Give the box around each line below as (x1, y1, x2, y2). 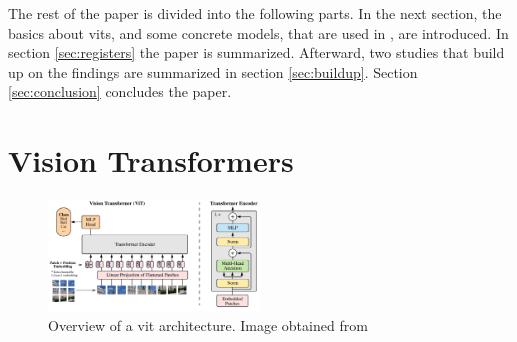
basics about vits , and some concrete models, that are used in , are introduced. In (8, 22, 509, 43)
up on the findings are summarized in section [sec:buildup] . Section (8, 61, 418, 82)
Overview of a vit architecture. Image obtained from (48, 314, 368, 335)
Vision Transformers (8, 140, 294, 181)
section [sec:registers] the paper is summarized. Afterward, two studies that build (8, 42, 505, 63)
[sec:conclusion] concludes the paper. (8, 81, 232, 102)
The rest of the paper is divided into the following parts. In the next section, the (8, 3, 502, 23)
